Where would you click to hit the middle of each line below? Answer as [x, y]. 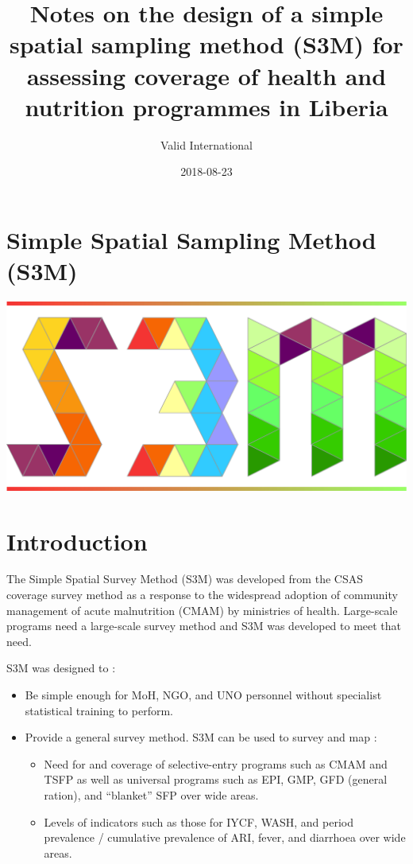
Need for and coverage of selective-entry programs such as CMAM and [216, 763]
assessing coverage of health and [206, 75]
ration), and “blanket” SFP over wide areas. [151, 794]
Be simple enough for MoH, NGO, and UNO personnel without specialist [203, 695]
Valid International [206, 144]
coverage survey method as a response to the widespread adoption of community [202, 595]
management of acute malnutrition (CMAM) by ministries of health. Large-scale [202, 610]
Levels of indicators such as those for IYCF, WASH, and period [199, 821]
